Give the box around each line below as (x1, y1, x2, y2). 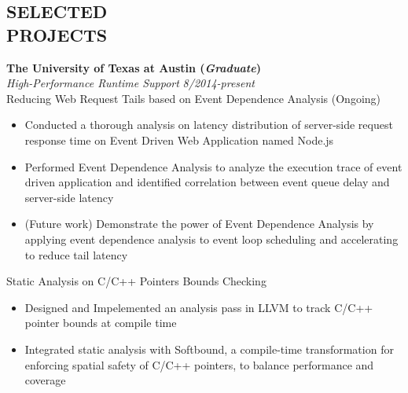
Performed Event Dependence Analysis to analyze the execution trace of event (24, 158, 402, 174)
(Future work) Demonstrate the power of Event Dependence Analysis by (24, 215, 374, 232)
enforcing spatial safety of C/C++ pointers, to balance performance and (24, 356, 374, 373)
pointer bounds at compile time (24, 314, 177, 331)
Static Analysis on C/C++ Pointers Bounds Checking (6, 273, 266, 289)
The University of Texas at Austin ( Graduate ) (6, 59, 261, 75)
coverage (24, 372, 66, 388)
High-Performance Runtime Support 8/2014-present (6, 75, 255, 91)
